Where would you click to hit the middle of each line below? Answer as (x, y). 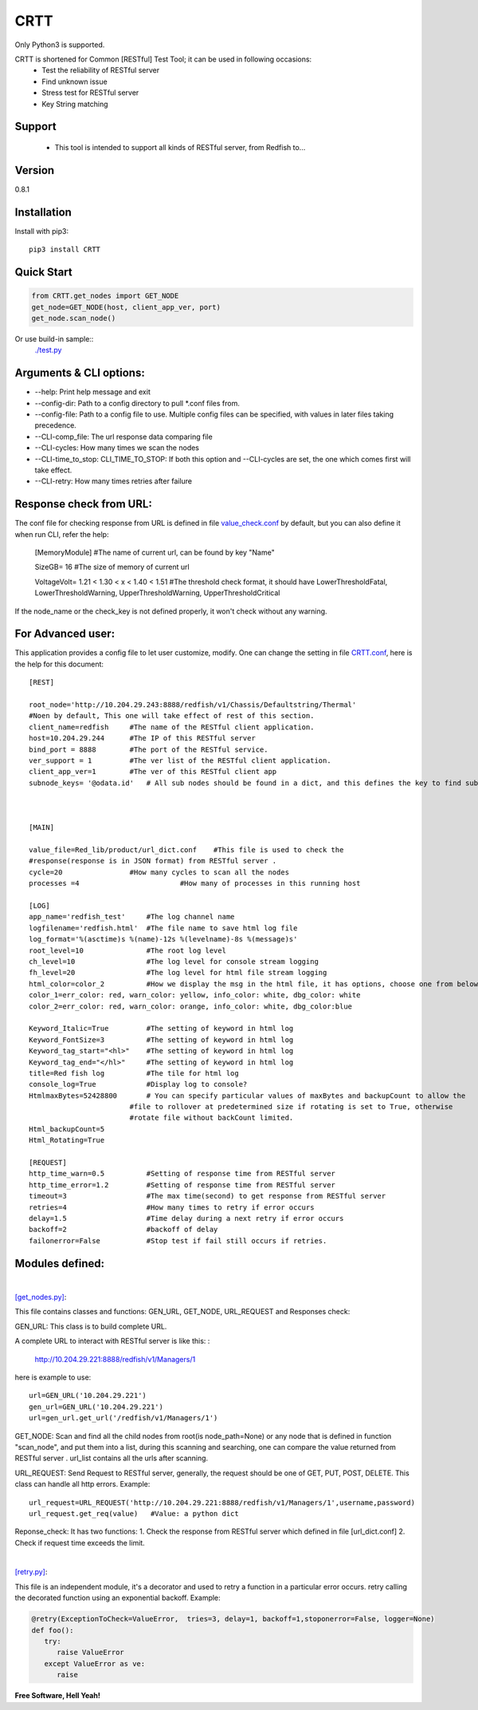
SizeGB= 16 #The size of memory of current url (112, 567)
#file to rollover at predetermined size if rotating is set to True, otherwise (291, 1107)
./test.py (48, 350)
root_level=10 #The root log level (128, 950)
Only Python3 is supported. (60, 45)
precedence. (56, 425)
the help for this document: (59, 664)
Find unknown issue (74, 81)
